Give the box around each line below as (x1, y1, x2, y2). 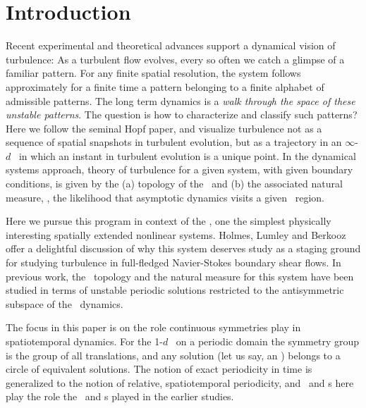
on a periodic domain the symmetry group (176, 334, 360, 348)
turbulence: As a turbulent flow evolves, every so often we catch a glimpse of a (6, 51, 345, 66)
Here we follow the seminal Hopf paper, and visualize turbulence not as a (6, 120, 322, 135)
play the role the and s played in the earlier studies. (6, 389, 234, 404)
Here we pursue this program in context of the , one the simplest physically (6, 214, 331, 228)
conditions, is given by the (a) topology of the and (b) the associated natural (6, 176, 343, 191)
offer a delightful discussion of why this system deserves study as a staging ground (6, 241, 361, 256)
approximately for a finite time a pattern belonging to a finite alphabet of (6, 79, 324, 94)
